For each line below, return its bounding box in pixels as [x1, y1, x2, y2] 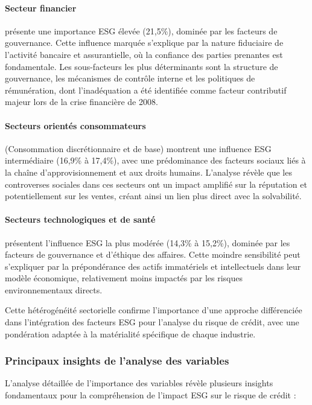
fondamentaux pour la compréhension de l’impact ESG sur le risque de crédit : [5, 389, 296, 401]
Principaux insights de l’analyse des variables [5, 353, 229, 368]
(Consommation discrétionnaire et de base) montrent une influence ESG [5, 142, 272, 155]
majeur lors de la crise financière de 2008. [5, 95, 158, 108]
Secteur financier [5, 1, 77, 14]
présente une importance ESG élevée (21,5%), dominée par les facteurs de [5, 24, 278, 37]
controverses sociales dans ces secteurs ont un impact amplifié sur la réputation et [5, 177, 307, 190]
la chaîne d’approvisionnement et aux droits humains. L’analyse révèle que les [5, 165, 292, 178]
